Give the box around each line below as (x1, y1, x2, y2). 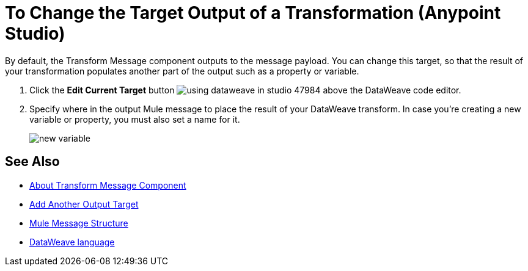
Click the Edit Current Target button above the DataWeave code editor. (29, 84, 461, 95)
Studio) (5, 23, 65, 44)
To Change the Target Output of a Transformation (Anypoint (5, 2, 501, 23)
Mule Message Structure (29, 217, 128, 228)
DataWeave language (29, 236, 115, 247)
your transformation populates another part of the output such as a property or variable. (5, 65, 359, 76)
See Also (5, 154, 60, 170)
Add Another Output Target (29, 198, 139, 209)
